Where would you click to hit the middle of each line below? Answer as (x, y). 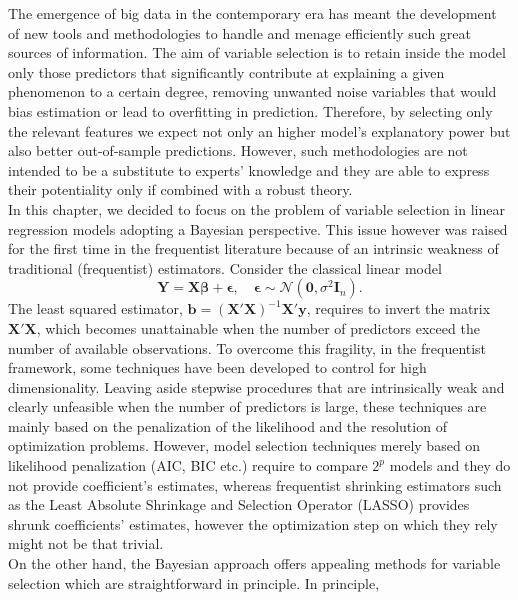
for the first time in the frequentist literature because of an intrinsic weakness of (253, 248)
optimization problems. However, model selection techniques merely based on (244, 445)
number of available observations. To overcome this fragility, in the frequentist (247, 347)
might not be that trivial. (86, 543)
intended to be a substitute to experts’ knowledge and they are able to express (249, 169)
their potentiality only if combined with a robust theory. (180, 189)
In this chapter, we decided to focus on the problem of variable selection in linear (256, 208)
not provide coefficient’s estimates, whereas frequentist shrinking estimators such (255, 484)
